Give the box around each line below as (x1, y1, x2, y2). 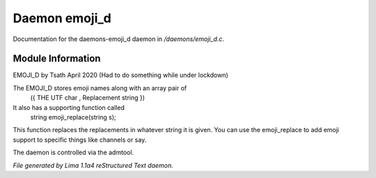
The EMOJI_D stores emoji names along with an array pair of (13, 83, 187, 92)
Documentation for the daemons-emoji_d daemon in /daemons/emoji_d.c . (13, 35, 225, 43)
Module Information (13, 53, 101, 65)
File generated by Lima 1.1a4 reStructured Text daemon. (13, 161, 173, 170)
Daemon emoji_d (13, 10, 111, 26)
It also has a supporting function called (13, 103, 125, 111)
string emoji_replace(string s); (30, 113, 116, 122)
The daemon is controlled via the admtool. (13, 148, 134, 156)
